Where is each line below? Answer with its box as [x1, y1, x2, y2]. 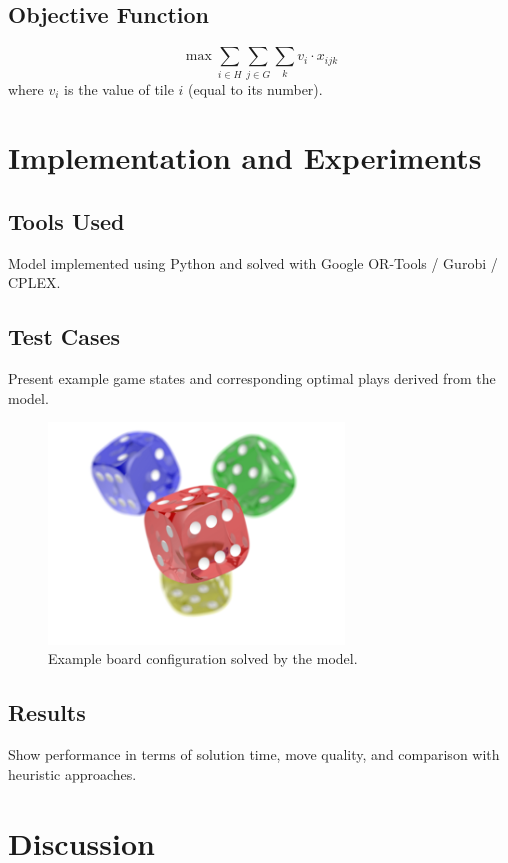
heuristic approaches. [8, 763, 137, 784]
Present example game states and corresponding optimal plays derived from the [8, 368, 496, 389]
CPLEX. [8, 272, 61, 293]
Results [8, 697, 86, 728]
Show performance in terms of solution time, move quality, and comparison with [8, 744, 500, 765]
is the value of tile [64, 78, 174, 99]
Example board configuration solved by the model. [48, 648, 358, 669]
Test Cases [8, 321, 121, 352]
